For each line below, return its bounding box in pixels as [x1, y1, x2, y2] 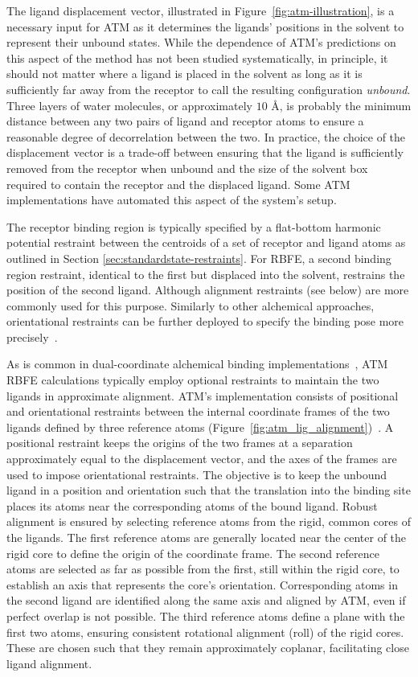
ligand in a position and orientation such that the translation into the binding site [6, 482, 411, 499]
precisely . [6, 328, 58, 345]
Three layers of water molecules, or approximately [6, 96, 252, 113]
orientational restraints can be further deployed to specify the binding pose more [6, 313, 404, 330]
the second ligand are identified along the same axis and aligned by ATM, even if [6, 592, 406, 609]
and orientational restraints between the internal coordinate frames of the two [6, 403, 390, 420]
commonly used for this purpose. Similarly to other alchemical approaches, [6, 297, 375, 314]
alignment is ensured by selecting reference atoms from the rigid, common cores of [6, 513, 412, 530]
